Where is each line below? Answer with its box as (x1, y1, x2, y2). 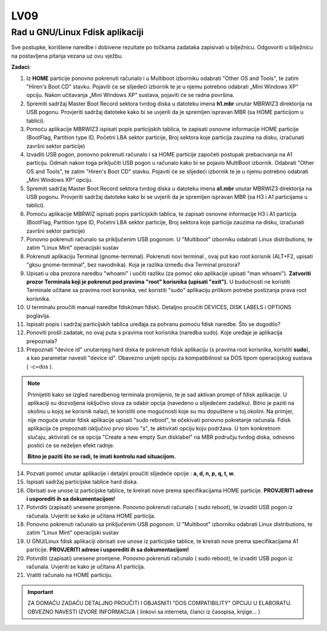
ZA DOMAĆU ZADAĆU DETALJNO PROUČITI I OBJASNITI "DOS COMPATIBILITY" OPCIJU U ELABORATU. (27, 599, 292, 607)
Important (27, 588, 54, 595)
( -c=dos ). (26, 362, 54, 370)
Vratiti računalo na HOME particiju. (26, 572, 113, 579)
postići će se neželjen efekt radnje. (27, 441, 115, 449)
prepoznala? (26, 337, 58, 345)
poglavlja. (26, 312, 51, 319)
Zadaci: (11, 64, 31, 71)
